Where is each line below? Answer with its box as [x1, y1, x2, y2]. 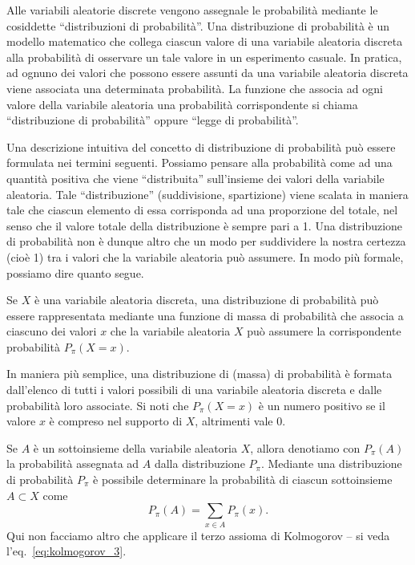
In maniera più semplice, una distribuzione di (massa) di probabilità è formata [6, 365, 393, 382]
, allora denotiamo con [250, 439, 361, 456]
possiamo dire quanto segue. [6, 264, 144, 281]
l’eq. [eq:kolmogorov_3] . [6, 543, 127, 559]
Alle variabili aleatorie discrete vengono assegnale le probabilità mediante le [6, 2, 378, 18]
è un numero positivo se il [258, 396, 385, 413]
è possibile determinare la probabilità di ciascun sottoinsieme [93, 471, 393, 488]
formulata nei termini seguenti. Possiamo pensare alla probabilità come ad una [6, 154, 393, 171]
